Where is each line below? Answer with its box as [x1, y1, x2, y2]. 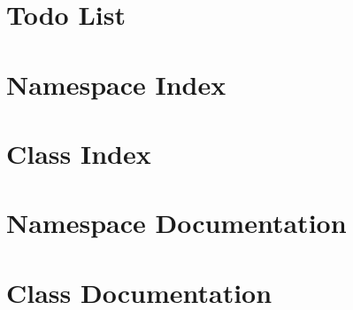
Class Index [6, 135, 151, 171]
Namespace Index [6, 66, 226, 102]
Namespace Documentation [6, 205, 347, 241]
